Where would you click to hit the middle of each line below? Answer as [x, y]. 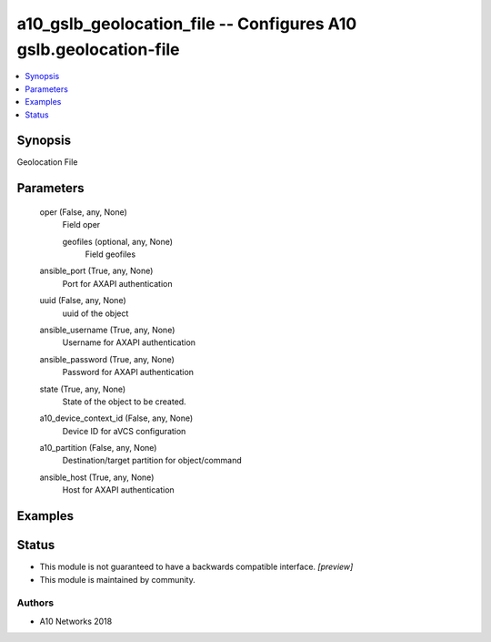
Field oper [81, 225]
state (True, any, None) [83, 389]
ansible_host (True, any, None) [97, 477]
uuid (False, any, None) [83, 301]
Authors [35, 603]
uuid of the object [95, 313]
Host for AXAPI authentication [118, 490]
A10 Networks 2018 [76, 621]
